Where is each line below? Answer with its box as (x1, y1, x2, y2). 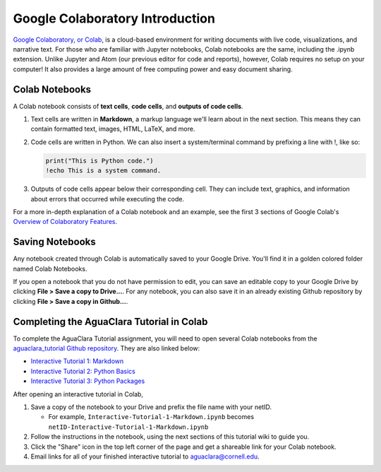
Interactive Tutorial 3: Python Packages (30, 377, 145, 385)
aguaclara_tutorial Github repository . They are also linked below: (13, 344, 200, 353)
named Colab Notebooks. (13, 264, 87, 273)
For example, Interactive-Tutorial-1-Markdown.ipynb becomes (48, 413, 254, 421)
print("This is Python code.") (45, 156, 155, 165)
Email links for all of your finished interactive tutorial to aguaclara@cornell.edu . (30, 452, 260, 461)
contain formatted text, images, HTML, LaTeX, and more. (30, 124, 195, 134)
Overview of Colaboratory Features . (13, 218, 118, 226)
